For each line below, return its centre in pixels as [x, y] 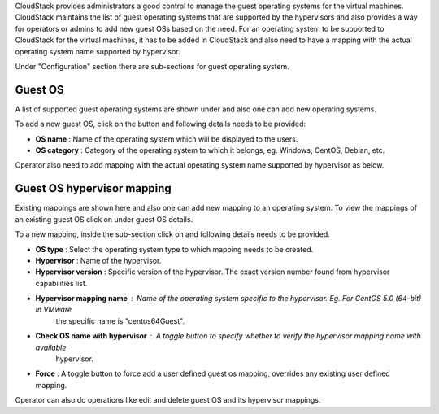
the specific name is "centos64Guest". [120, 320]
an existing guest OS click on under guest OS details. [104, 219]
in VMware [54, 310]
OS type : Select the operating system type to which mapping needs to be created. [174, 249]
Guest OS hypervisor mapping [93, 188]
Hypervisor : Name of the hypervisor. [98, 260]
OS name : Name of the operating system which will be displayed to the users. [167, 139]
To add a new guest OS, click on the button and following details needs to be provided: [161, 124]
